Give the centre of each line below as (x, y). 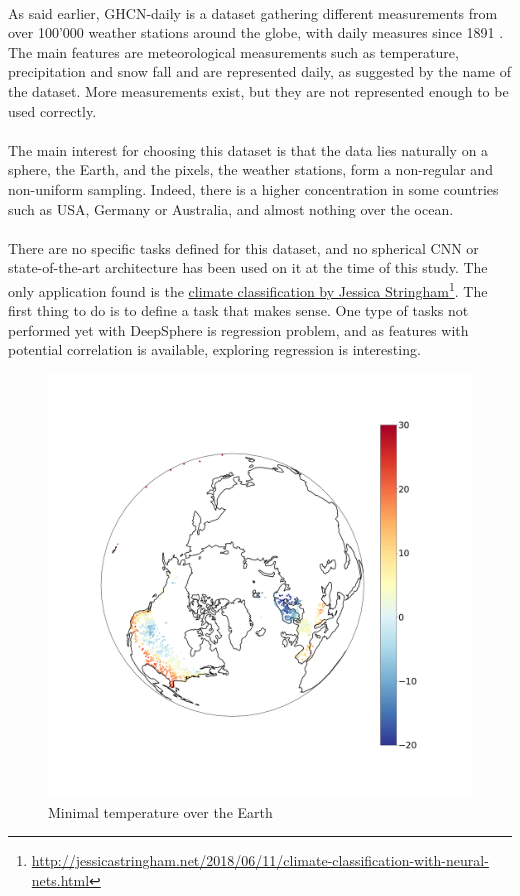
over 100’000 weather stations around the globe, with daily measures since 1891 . (256, 32)
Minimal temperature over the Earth (160, 811)
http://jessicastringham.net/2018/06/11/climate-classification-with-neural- (260, 860)
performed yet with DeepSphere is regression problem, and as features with (238, 329)
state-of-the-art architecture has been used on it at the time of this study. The (248, 267)
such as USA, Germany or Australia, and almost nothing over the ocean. (231, 208)
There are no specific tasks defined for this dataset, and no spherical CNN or (243, 247)
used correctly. (52, 110)
